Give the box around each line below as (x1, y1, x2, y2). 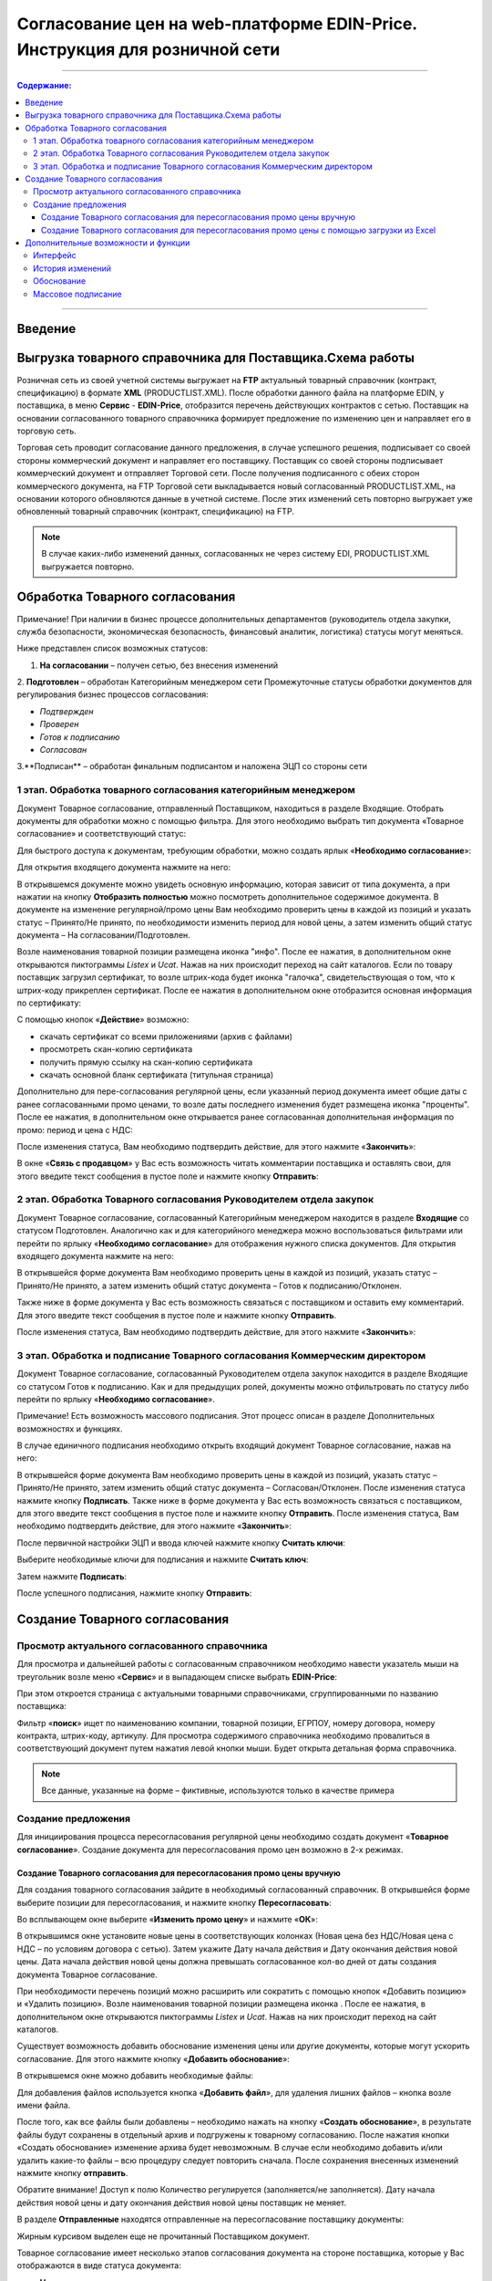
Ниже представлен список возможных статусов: (16, 643, 209, 654)
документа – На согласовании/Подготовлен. (16, 930, 190, 941)
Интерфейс (33, 250, 77, 261)
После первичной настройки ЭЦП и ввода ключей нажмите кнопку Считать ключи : (16, 1537, 346, 1548)
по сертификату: (16, 997, 82, 1008)
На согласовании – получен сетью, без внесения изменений (39, 660, 279, 671)
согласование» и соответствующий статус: (16, 828, 187, 839)
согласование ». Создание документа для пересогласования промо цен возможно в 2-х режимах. (16, 1844, 405, 1855)
